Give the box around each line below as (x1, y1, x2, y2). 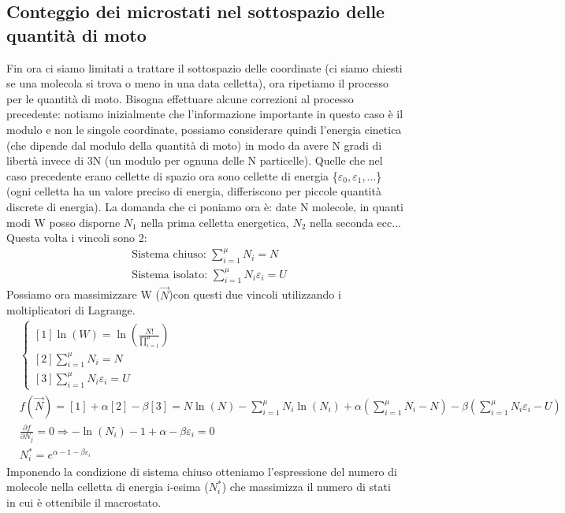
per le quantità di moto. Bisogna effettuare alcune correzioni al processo (6, 90, 354, 106)
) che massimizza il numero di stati (221, 478, 391, 495)
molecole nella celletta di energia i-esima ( (6, 478, 209, 495)
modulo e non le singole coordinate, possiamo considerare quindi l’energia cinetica (6, 121, 402, 137)
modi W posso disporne (6, 214, 121, 230)
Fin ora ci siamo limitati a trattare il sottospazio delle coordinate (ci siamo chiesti (6, 59, 403, 76)
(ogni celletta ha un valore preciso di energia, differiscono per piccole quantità (6, 183, 381, 199)
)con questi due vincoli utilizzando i (169, 286, 341, 303)
